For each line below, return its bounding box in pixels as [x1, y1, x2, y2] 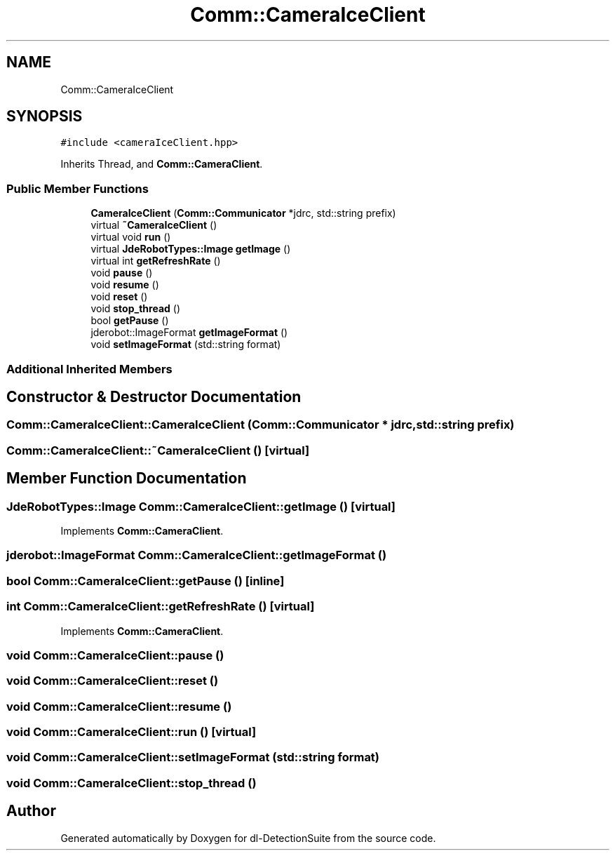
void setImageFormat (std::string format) [90, 338, 281, 351]
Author [6, 802, 56, 820]
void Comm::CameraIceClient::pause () [6, 648, 224, 662]
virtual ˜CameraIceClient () [90, 219, 217, 232]
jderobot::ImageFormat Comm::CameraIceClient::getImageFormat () [6, 548, 387, 563]
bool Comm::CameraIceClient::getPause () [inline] [6, 573, 285, 588]
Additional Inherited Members [6, 361, 173, 376]
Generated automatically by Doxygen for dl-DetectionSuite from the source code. [60, 831, 436, 844]
